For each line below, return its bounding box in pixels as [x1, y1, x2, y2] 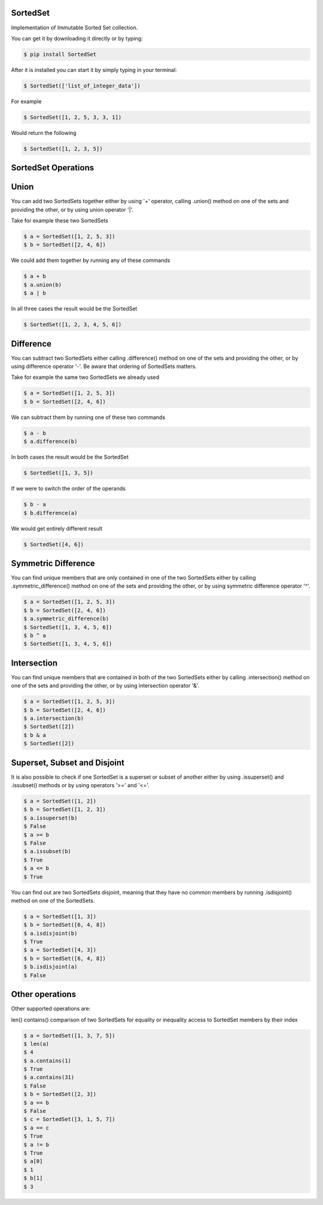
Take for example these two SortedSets [11, 217, 109, 224]
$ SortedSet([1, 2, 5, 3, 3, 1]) [23, 114, 122, 120]
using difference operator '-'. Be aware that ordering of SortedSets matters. [11, 363, 197, 370]
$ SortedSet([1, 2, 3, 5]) [23, 145, 103, 152]
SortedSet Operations [11, 162, 95, 173]
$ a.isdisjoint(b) [23, 930, 78, 936]
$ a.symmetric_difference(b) [23, 615, 109, 622]
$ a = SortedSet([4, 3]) [23, 947, 97, 953]
